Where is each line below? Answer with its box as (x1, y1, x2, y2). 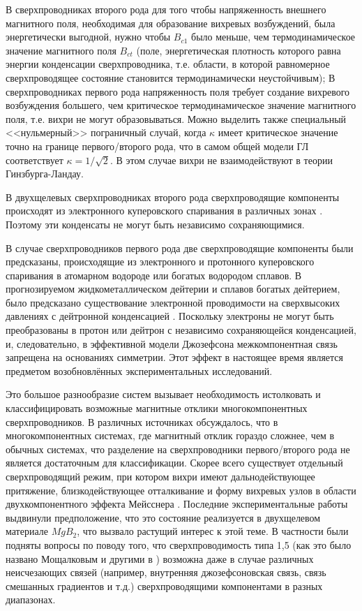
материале (6, 524, 48, 538)
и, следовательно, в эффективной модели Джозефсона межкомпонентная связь (6, 336, 338, 351)
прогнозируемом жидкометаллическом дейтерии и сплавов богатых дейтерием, (6, 281, 340, 296)
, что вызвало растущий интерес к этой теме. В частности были (77, 524, 349, 538)
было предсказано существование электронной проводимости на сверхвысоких (6, 295, 340, 309)
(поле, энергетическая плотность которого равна (136, 43, 341, 57)
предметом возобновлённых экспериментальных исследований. (6, 363, 273, 378)
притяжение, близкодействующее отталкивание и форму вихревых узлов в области (6, 483, 356, 497)
